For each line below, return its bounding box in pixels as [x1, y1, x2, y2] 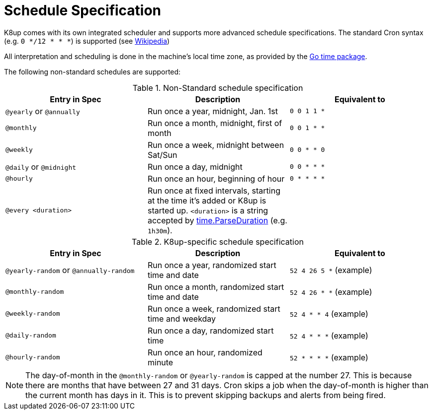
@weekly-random [5, 310, 60, 318]
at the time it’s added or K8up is [147, 195, 266, 206]
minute [147, 357, 173, 367]
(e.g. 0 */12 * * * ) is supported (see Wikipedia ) [4, 36, 170, 45]
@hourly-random [5, 353, 60, 361]
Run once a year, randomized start [147, 260, 276, 270]
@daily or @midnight [5, 161, 77, 172]
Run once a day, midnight [147, 161, 243, 172]
